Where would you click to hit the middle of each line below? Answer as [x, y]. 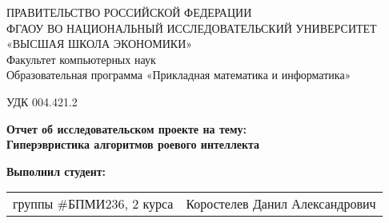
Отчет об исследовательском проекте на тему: [126, 128]
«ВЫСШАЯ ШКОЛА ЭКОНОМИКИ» [100, 44]
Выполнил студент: [56, 171]
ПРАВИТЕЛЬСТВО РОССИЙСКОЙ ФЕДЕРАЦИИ [129, 12]
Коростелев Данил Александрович [281, 204]
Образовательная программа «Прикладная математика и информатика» [179, 75]
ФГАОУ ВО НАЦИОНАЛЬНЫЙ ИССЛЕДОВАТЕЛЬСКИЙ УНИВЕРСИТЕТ [192, 28]
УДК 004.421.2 [42, 101]
